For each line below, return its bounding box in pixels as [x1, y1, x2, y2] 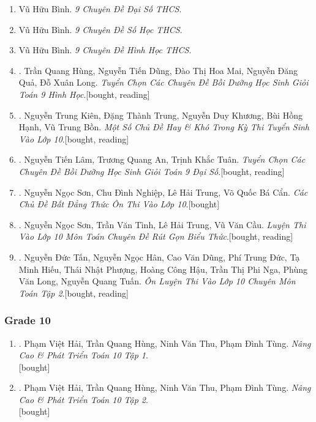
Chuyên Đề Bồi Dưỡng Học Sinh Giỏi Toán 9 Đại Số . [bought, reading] [18, 165, 285, 177]
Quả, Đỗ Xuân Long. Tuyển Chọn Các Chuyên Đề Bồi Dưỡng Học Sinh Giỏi [18, 76, 309, 89]
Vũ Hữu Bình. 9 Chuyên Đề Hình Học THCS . [18, 43, 192, 56]
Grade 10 [4, 313, 51, 328]
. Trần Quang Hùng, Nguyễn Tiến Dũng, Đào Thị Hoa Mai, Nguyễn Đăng [18, 64, 298, 76]
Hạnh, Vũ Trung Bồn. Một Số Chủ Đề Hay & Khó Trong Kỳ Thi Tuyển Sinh [18, 120, 309, 133]
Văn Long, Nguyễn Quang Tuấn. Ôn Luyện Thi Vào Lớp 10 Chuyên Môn [18, 275, 296, 287]
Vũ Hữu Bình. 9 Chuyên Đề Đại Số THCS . [18, 2, 182, 15]
